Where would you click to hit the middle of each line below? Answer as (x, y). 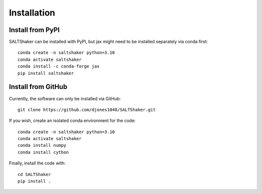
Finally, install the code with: (37, 163)
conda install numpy (42, 145)
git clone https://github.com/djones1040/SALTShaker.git (87, 110)
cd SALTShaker (34, 174)
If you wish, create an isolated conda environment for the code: (72, 121)
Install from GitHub (38, 87)
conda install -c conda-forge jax (58, 66)
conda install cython (43, 152)
